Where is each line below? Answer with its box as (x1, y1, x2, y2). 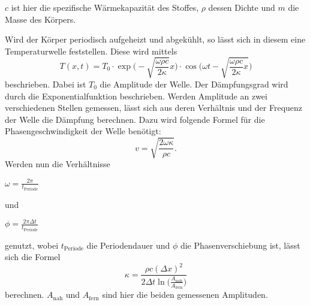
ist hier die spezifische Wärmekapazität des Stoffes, (11, 1, 199, 13)
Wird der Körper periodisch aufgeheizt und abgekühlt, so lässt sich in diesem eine (5, 33, 306, 46)
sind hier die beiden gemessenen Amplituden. (102, 288, 268, 301)
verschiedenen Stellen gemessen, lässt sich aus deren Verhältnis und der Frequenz (5, 101, 303, 114)
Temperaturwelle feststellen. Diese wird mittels (5, 44, 177, 57)
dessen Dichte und (208, 1, 275, 13)
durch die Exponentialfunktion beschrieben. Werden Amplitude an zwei (5, 89, 267, 102)
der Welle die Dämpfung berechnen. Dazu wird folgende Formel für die (5, 113, 265, 125)
